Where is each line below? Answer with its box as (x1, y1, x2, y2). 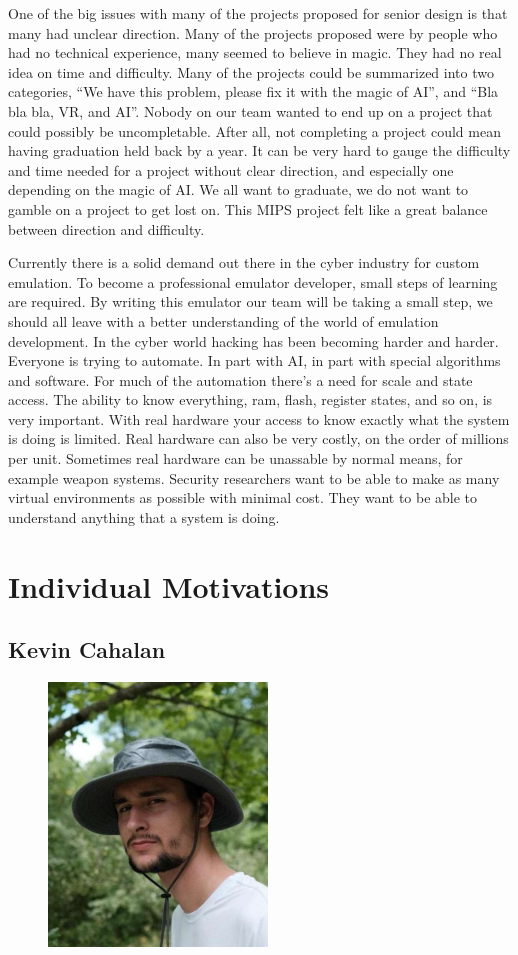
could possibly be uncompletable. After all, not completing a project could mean (8, 120, 501, 141)
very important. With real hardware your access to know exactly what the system (8, 408, 510, 429)
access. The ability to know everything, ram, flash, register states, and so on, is (8, 389, 493, 410)
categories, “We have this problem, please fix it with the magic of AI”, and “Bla (8, 81, 499, 102)
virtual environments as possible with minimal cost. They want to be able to (8, 487, 478, 508)
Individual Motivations (8, 565, 330, 606)
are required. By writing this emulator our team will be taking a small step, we (8, 291, 493, 312)
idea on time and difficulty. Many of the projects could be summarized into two (8, 61, 494, 82)
